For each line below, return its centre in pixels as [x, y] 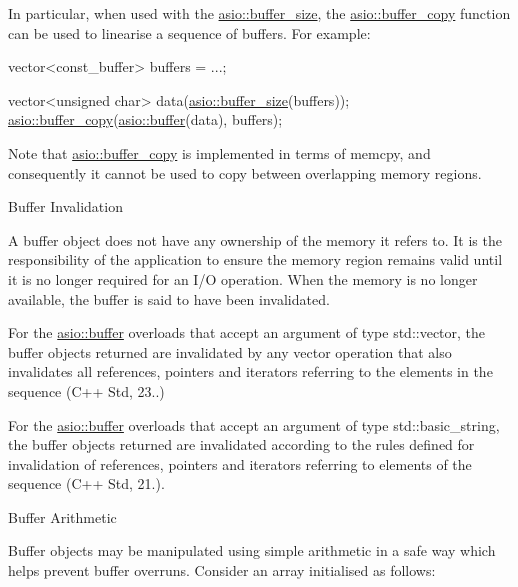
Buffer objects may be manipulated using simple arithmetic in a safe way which [252, 550]
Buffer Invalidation [65, 206]
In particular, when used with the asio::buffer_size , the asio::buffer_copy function [259, 13]
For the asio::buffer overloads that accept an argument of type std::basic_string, [254, 424]
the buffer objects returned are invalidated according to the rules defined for [241, 444]
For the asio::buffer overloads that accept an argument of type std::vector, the [247, 332]
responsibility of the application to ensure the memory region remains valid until [255, 259]
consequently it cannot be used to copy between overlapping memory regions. [245, 172]
